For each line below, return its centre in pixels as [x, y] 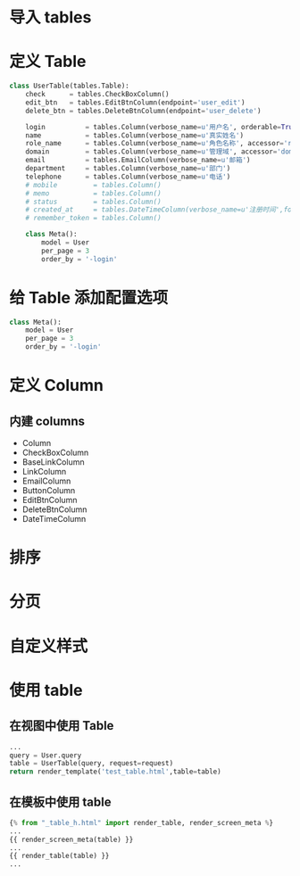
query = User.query [46, 755]
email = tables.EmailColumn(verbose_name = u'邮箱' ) [138, 161]
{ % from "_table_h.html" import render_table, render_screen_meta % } [142, 822]
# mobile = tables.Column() [94, 185]
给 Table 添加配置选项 [89, 298]
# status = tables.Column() [94, 202]
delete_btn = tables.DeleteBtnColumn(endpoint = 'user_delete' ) [143, 111]
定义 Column [57, 386]
